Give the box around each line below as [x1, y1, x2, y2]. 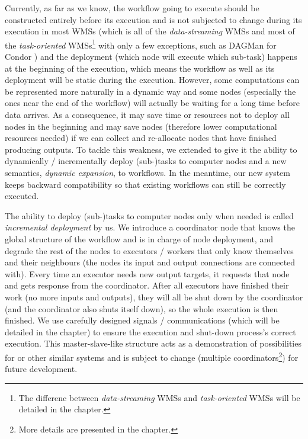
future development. [5, 363, 78, 375]
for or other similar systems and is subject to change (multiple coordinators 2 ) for [5, 349, 299, 363]
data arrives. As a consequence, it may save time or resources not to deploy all [5, 108, 290, 120]
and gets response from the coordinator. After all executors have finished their [5, 279, 289, 291]
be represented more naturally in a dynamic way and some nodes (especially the [5, 85, 296, 97]
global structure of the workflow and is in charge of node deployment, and [5, 232, 273, 245]
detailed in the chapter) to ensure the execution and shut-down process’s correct [5, 325, 296, 338]
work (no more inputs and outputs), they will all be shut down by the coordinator [5, 290, 303, 303]
